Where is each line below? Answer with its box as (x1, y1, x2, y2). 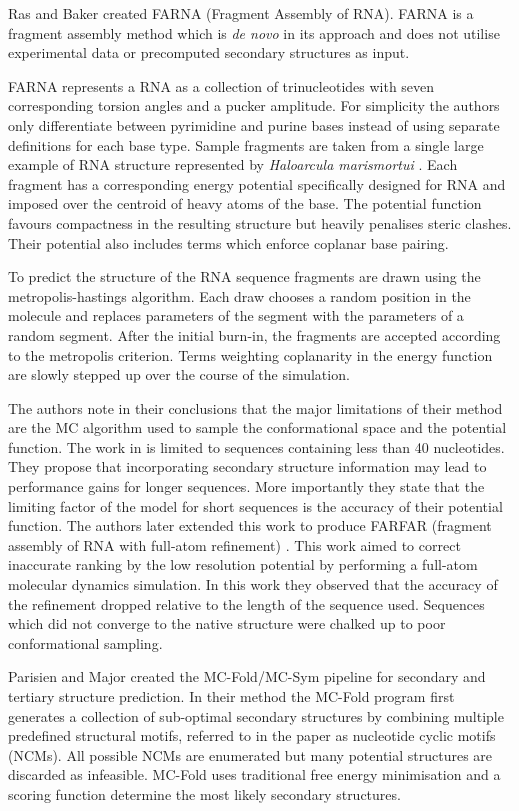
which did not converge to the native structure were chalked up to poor (8, 613, 446, 634)
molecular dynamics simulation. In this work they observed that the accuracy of (8, 574, 498, 595)
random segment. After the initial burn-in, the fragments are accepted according (8, 324, 501, 345)
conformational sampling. (8, 632, 163, 653)
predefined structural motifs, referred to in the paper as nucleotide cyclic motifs (8, 725, 496, 746)
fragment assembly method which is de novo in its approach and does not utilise (8, 22, 500, 43)
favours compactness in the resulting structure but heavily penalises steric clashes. (8, 212, 512, 233)
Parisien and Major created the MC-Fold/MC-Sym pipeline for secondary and (8, 666, 486, 687)
